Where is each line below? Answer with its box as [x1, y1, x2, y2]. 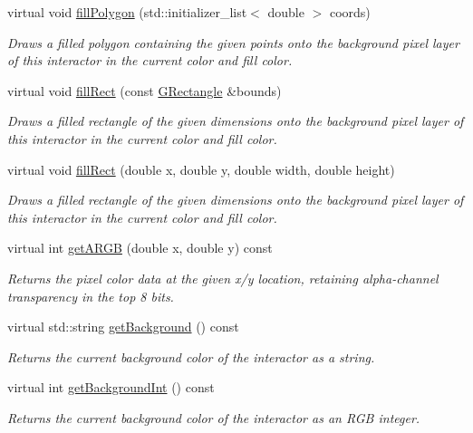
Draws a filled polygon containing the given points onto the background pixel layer [7, 33, 459, 52]
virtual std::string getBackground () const [7, 317, 239, 336]
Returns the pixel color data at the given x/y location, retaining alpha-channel [7, 268, 439, 287]
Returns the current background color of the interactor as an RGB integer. [7, 408, 420, 427]
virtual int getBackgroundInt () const [7, 378, 215, 397]
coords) [329, 3, 371, 21]
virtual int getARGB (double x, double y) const [7, 238, 273, 257]
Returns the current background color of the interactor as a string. [7, 347, 375, 366]
